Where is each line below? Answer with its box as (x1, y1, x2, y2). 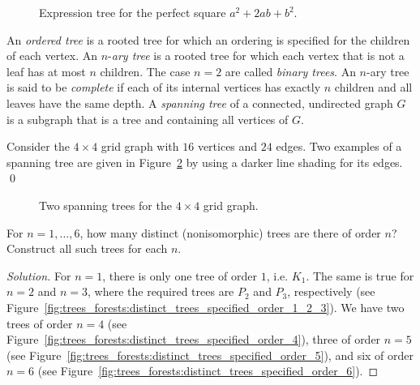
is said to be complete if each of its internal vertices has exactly (6, 79, 321, 96)
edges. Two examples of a (276, 138, 402, 155)
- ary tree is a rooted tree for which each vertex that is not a (108, 47, 405, 64)
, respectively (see (287, 283, 375, 300)
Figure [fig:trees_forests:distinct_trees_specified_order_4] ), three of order (6, 331, 381, 348)
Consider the (6, 138, 70, 155)
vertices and (197, 138, 258, 155)
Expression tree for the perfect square (39, 4, 226, 20)
